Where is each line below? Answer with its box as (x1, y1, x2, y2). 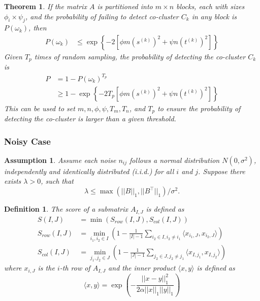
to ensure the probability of (157, 103, 241, 113)
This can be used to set (4, 103, 75, 113)
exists (4, 176, 21, 186)
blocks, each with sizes (176, 1, 245, 11)
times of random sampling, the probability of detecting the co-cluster (34, 51, 246, 62)
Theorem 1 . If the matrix (4, 1, 87, 11)
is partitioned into (97, 1, 153, 11)
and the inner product (108, 262, 176, 273)
